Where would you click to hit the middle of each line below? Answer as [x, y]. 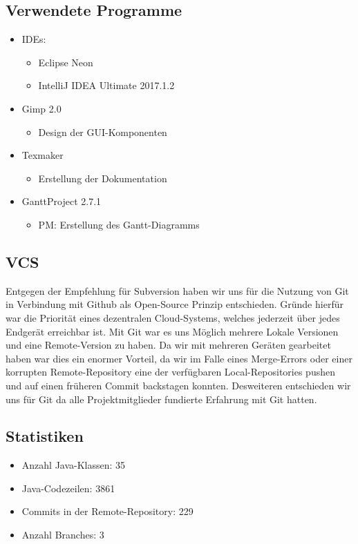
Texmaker [43, 155]
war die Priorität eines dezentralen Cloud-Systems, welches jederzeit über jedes [173, 317]
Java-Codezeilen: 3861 [68, 488]
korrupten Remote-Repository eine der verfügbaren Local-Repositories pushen [170, 372]
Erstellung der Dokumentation [103, 178]
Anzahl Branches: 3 [63, 535]
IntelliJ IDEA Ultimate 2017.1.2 [106, 85]
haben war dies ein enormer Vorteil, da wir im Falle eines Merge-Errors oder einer [179, 358]
